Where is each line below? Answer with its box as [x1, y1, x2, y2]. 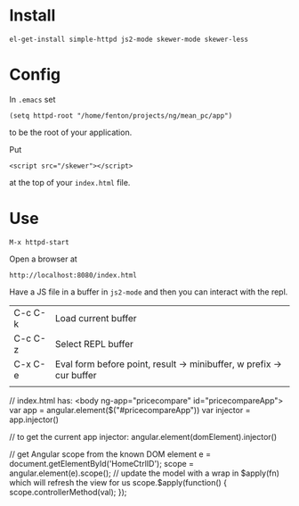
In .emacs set [9, 94, 56, 104]
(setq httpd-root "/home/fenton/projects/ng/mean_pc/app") [9, 111, 233, 120]
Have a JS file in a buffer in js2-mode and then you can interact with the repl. [9, 286, 288, 297]
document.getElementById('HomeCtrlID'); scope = [9, 458, 194, 469]
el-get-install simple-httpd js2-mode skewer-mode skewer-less [9, 35, 249, 44]
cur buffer [54, 369, 97, 381]
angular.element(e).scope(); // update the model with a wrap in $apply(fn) [9, 468, 280, 478]
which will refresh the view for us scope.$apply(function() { [9, 477, 228, 487]
